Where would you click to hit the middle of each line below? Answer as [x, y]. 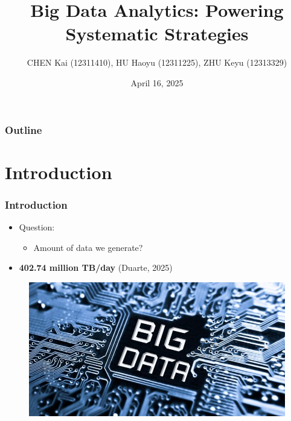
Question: [37, 227]
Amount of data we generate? [88, 247]
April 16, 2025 [157, 82]
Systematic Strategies [157, 33]
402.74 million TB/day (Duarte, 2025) [96, 267]
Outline [24, 129]
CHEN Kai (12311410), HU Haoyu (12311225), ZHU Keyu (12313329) [157, 62]
